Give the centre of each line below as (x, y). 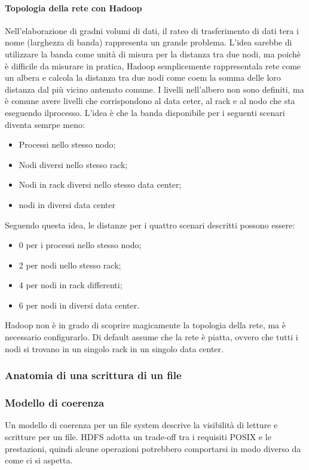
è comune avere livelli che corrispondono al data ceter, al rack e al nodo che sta (150, 101)
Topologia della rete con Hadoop (74, 7)
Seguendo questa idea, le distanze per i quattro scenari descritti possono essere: (150, 225)
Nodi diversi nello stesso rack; (73, 164)
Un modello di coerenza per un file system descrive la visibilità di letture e (141, 425)
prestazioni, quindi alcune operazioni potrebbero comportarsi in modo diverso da (153, 448)
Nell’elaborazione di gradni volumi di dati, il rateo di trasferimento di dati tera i (152, 30)
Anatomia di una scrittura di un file (93, 375)
